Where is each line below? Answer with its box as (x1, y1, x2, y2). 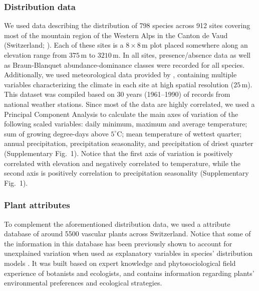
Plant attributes (4, 199, 70, 211)
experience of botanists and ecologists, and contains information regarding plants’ (4, 267, 254, 278)
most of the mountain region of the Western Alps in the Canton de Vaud (4, 30, 228, 40)
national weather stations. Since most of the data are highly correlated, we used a (4, 98, 255, 109)
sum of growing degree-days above (4, 128, 109, 138)
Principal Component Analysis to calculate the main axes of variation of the (4, 108, 238, 119)
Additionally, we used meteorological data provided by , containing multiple (4, 69, 237, 80)
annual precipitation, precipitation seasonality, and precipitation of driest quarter (4, 138, 253, 149)
